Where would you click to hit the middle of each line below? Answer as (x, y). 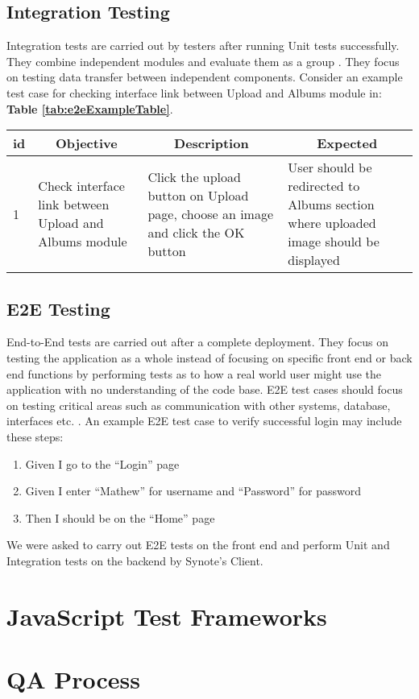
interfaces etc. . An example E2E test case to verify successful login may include (204, 421)
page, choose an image (211, 213)
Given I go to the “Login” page (102, 463)
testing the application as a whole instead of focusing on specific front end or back (209, 357)
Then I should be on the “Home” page (120, 517)
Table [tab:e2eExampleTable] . (90, 108)
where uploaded (332, 223)
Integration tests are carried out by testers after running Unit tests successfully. (203, 45)
